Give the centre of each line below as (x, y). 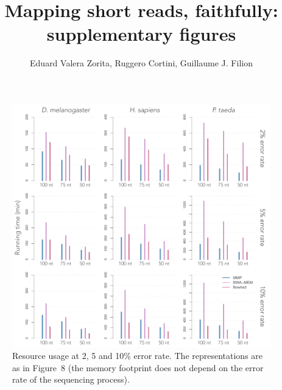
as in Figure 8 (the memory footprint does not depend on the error (138, 367)
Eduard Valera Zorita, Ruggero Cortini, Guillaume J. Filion (141, 63)
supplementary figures (141, 34)
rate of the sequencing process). (71, 379)
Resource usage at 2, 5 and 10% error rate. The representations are (138, 356)
